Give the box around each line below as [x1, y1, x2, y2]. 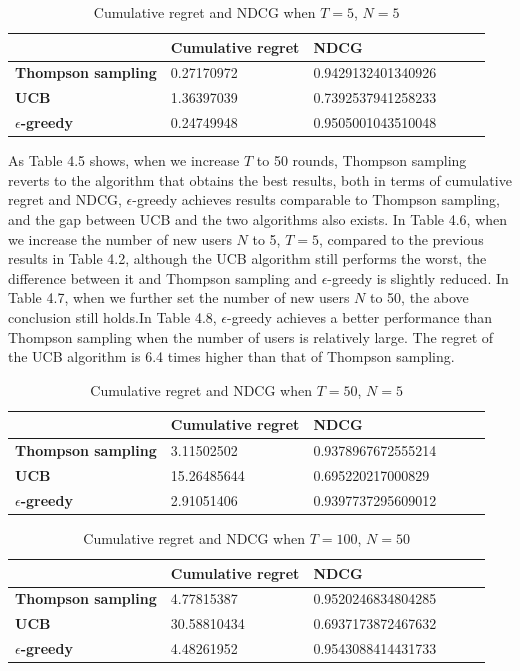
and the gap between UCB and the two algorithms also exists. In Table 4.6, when [8, 209, 508, 229]
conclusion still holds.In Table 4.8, [8, 306, 217, 327]
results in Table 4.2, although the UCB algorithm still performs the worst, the [8, 248, 487, 269]
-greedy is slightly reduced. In [327, 267, 509, 288]
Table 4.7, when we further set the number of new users [8, 287, 350, 308]
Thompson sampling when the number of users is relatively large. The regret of [8, 326, 494, 347]
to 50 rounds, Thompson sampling [256, 150, 467, 171]
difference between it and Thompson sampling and [8, 267, 317, 288]
